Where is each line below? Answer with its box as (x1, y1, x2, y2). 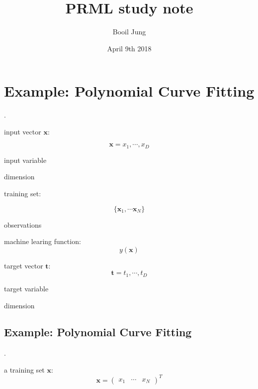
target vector (4, 260, 43, 270)
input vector (4, 126, 41, 136)
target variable (4, 283, 49, 293)
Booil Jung (112, 26, 146, 37)
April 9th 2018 (107, 43, 152, 53)
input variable (4, 154, 47, 165)
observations (4, 219, 42, 230)
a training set (4, 364, 45, 375)
